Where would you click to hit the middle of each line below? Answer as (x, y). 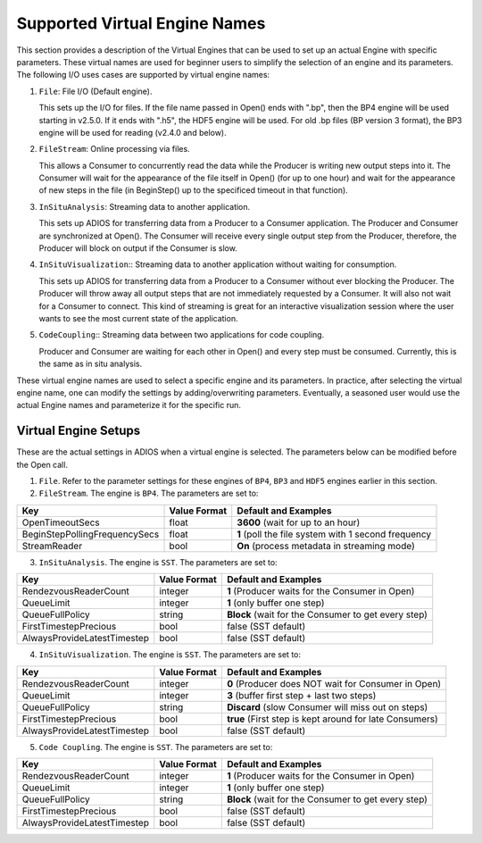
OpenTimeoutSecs (61, 522)
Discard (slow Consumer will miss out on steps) (327, 707)
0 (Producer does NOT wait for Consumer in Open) (334, 683)
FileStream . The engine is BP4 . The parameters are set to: (149, 493)
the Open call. (42, 464)
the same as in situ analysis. (91, 364)
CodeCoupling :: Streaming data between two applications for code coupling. (182, 335)
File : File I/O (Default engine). (96, 91)
